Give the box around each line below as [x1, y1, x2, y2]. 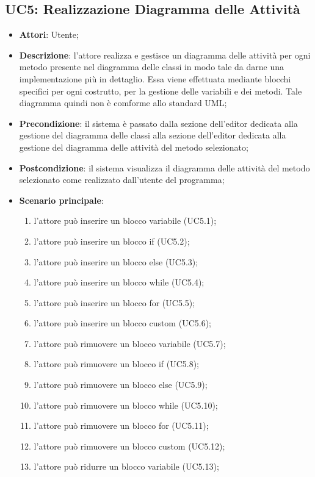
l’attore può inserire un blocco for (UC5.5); [34, 296, 195, 309]
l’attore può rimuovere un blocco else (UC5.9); [34, 378, 208, 391]
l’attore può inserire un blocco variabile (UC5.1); [34, 214, 217, 227]
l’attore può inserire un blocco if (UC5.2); [34, 234, 190, 247]
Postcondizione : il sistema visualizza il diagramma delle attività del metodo [19, 161, 310, 174]
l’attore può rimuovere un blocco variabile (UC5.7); [34, 337, 226, 350]
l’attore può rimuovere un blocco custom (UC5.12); [34, 439, 225, 452]
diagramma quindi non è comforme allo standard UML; [19, 96, 227, 109]
